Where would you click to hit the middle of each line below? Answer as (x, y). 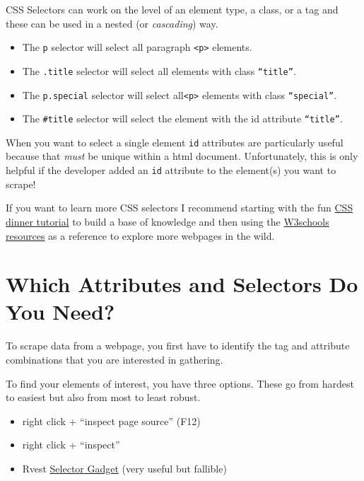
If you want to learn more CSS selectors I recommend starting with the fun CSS (180, 208)
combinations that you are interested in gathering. (115, 359)
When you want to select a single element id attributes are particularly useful (175, 142)
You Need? (60, 312)
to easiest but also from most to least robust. (103, 397)
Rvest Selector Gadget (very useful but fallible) (124, 468)
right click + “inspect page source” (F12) (111, 421)
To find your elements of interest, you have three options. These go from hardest (180, 383)
